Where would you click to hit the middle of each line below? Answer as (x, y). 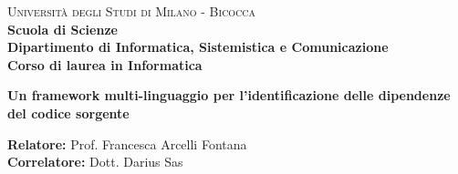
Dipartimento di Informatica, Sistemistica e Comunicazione (198, 47)
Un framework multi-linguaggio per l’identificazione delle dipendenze (229, 95)
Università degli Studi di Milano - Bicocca (132, 11)
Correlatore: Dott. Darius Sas (95, 162)
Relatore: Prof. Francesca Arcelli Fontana (127, 143)
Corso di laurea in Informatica (105, 64)
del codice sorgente (68, 113)
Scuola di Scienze (62, 29)
